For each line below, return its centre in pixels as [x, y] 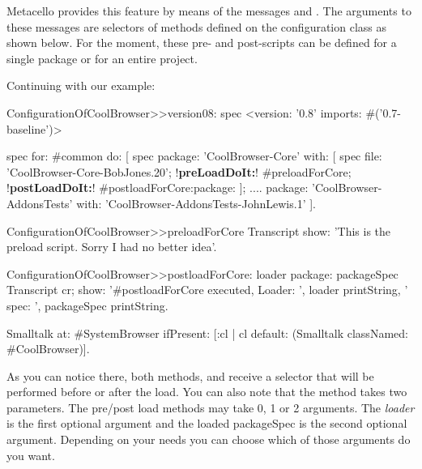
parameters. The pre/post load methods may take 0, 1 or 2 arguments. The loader [211, 407]
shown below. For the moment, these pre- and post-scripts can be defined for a [202, 43]
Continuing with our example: [81, 85]
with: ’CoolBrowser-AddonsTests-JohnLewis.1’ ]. [196, 203]
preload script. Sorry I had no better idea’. [112, 247]
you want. [31, 455]
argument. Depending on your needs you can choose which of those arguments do [209, 439]
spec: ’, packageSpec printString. [87, 305]
